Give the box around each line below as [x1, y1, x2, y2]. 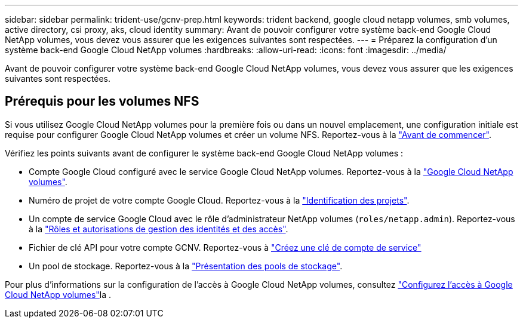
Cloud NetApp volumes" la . [5, 289, 112, 300]
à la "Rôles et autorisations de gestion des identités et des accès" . [29, 223, 288, 234]
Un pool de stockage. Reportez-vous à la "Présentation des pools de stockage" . [29, 260, 343, 271]
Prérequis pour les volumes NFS [5, 94, 199, 109]
